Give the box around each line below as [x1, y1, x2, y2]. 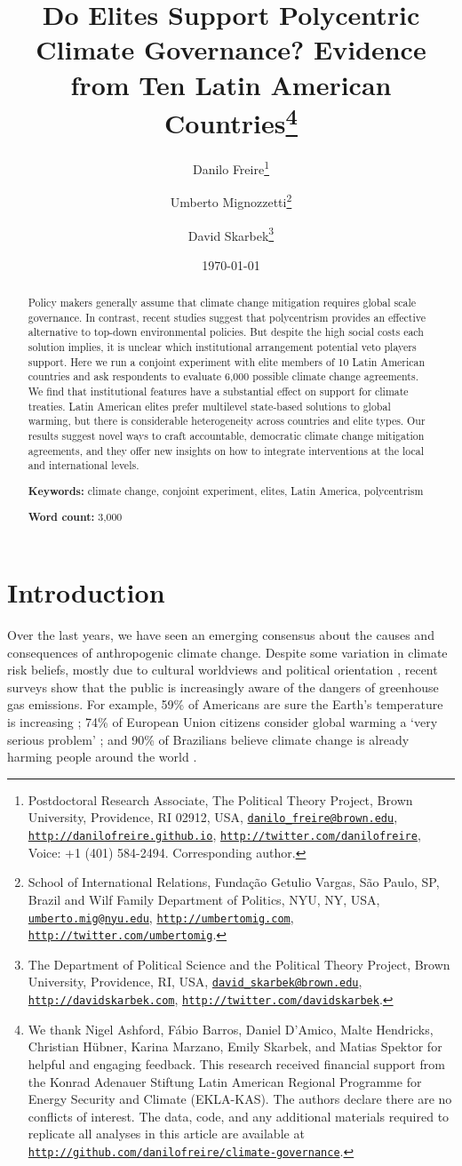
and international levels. [28, 458, 139, 473]
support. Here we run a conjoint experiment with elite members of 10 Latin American [28, 354, 426, 369]
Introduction [7, 574, 165, 611]
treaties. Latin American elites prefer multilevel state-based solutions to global [28, 398, 391, 413]
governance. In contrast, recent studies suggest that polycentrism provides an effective [28, 309, 426, 324]
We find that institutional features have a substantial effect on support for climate [28, 384, 409, 399]
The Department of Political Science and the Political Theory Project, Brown [28, 954, 450, 973]
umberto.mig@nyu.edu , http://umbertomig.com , [28, 907, 294, 926]
